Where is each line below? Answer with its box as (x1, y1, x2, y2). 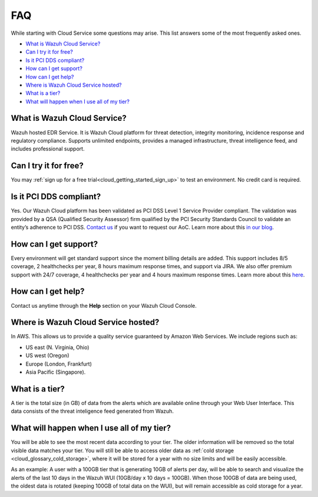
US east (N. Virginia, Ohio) (25, 344, 90, 351)
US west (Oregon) (25, 352, 69, 359)
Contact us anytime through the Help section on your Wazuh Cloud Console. (11, 302, 197, 309)
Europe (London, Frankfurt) (25, 360, 92, 367)
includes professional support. (11, 145, 85, 153)
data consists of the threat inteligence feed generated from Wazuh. (11, 407, 174, 415)
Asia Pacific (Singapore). (25, 368, 86, 376)
